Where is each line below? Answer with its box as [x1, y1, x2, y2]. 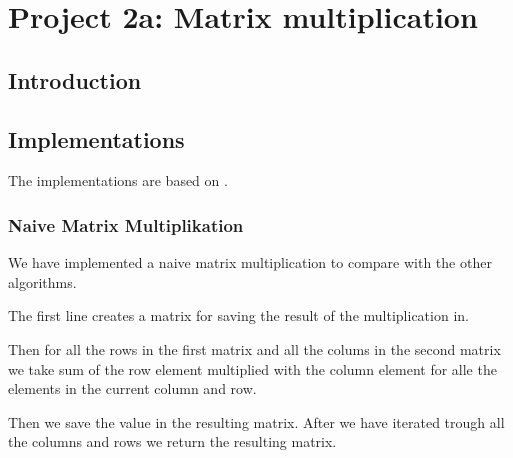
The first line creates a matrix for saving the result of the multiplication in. [8, 305, 469, 326]
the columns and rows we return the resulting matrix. [8, 431, 337, 452]
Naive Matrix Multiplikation [8, 212, 244, 237]
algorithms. [8, 271, 77, 292]
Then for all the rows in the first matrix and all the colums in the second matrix [8, 338, 501, 359]
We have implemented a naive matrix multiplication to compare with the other [8, 252, 492, 273]
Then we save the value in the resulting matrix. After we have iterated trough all [8, 411, 505, 432]
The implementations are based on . [8, 170, 228, 191]
